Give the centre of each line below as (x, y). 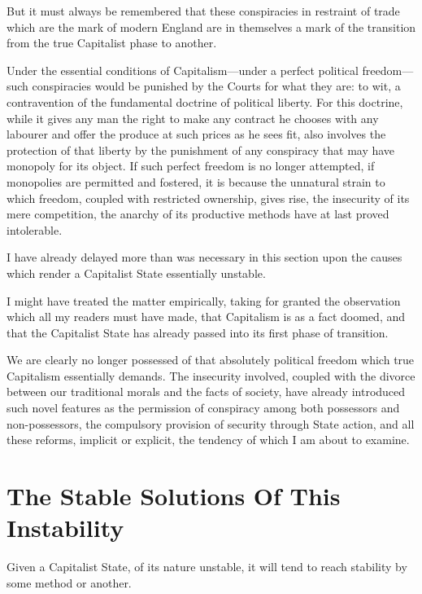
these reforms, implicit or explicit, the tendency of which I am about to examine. (208, 440)
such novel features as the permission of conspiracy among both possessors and (203, 408)
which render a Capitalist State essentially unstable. (136, 273)
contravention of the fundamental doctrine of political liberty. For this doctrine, (205, 101)
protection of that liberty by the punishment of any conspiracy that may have (201, 150)
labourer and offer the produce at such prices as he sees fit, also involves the (196, 134)
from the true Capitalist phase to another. (112, 43)
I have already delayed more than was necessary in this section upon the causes (204, 257)
